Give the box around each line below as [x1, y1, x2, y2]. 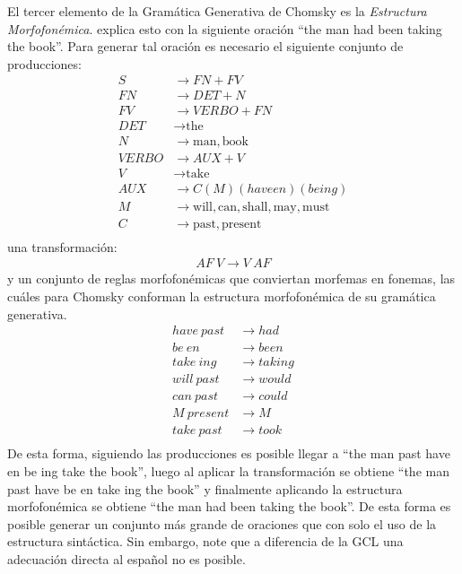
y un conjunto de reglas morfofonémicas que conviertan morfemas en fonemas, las [7, 269, 456, 288]
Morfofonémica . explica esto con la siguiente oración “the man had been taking [7, 19, 442, 38]
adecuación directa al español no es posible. [7, 549, 246, 568]
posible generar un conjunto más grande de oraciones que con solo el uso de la [7, 514, 437, 533]
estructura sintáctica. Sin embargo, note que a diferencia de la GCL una [7, 532, 404, 551]
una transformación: [7, 237, 118, 256]
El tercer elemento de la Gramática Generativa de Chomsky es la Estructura [7, 2, 427, 20]
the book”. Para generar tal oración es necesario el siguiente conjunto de [7, 37, 404, 56]
